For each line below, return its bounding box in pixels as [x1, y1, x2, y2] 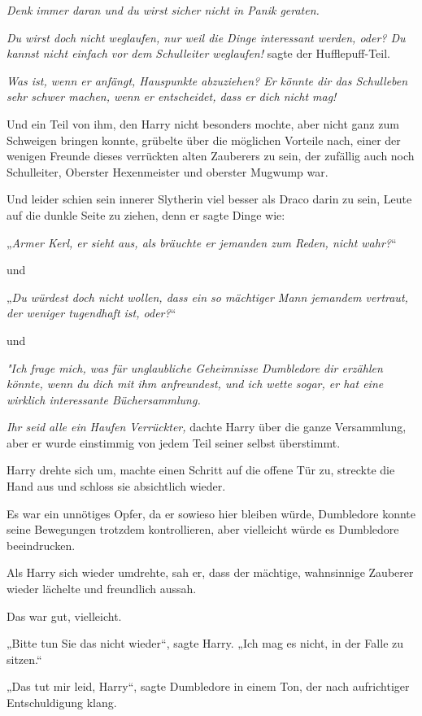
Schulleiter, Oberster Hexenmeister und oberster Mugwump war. [7, 163, 328, 180]
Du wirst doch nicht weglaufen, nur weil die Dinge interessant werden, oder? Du [7, 28, 406, 46]
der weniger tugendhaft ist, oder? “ [7, 304, 176, 321]
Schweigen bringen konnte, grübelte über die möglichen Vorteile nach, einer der [7, 131, 401, 148]
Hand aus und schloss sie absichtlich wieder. [7, 478, 226, 495]
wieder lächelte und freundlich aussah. [7, 580, 197, 597]
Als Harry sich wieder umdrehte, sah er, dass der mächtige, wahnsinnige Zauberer [7, 564, 414, 581]
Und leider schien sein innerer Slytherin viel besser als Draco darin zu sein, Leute [7, 190, 412, 207]
